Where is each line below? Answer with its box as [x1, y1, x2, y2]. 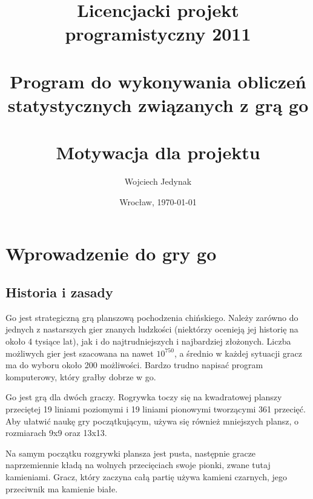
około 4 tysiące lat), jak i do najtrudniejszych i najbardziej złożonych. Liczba [5, 335, 291, 348]
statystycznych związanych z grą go [7, 92, 309, 117]
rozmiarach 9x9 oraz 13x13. [5, 426, 107, 439]
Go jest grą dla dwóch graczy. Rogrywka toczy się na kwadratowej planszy [5, 391, 282, 403]
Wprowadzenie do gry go [5, 241, 217, 266]
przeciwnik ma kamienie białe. [5, 482, 118, 495]
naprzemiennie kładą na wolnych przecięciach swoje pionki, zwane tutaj [5, 458, 271, 471]
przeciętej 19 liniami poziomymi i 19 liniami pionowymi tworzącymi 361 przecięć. [5, 402, 306, 415]
